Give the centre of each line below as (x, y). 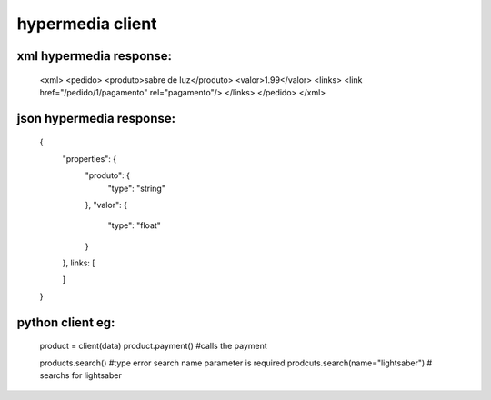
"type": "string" (136, 188)
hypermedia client (87, 24)
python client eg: (66, 322)
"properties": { (90, 158)
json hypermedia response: (96, 118)
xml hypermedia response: (95, 56)
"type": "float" (134, 225)
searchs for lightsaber (80, 375)
